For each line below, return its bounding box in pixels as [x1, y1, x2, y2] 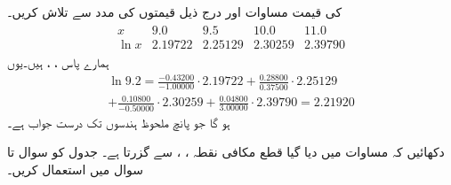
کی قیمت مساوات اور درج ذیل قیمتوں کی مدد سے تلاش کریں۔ [7, 2, 342, 20]
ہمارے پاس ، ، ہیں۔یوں [7, 53, 109, 72]
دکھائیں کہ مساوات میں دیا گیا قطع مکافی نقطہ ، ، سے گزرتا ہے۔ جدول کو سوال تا [7, 143, 445, 161]
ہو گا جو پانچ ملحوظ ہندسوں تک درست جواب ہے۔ [7, 112, 230, 131]
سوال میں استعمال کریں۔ [7, 159, 143, 178]
